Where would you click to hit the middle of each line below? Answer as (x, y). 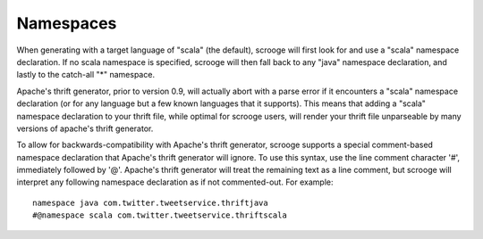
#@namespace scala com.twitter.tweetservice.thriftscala (160, 215)
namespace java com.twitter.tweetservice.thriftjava (150, 202)
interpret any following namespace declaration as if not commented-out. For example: (175, 182)
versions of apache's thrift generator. (85, 128)
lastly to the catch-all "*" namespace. (86, 75)
